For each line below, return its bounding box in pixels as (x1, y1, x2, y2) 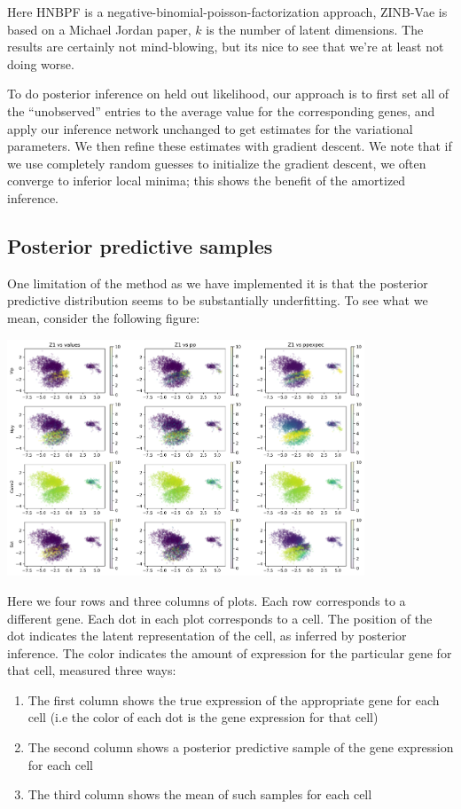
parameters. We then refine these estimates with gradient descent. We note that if (7, 137, 452, 155)
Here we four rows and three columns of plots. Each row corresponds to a (7, 591, 406, 609)
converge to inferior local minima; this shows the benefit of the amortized (7, 171, 406, 190)
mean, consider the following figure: (7, 308, 200, 326)
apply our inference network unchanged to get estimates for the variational (7, 119, 413, 137)
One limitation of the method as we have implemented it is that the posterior (7, 273, 428, 292)
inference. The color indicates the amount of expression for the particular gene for (7, 643, 452, 662)
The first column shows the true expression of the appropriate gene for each (27, 690, 440, 709)
